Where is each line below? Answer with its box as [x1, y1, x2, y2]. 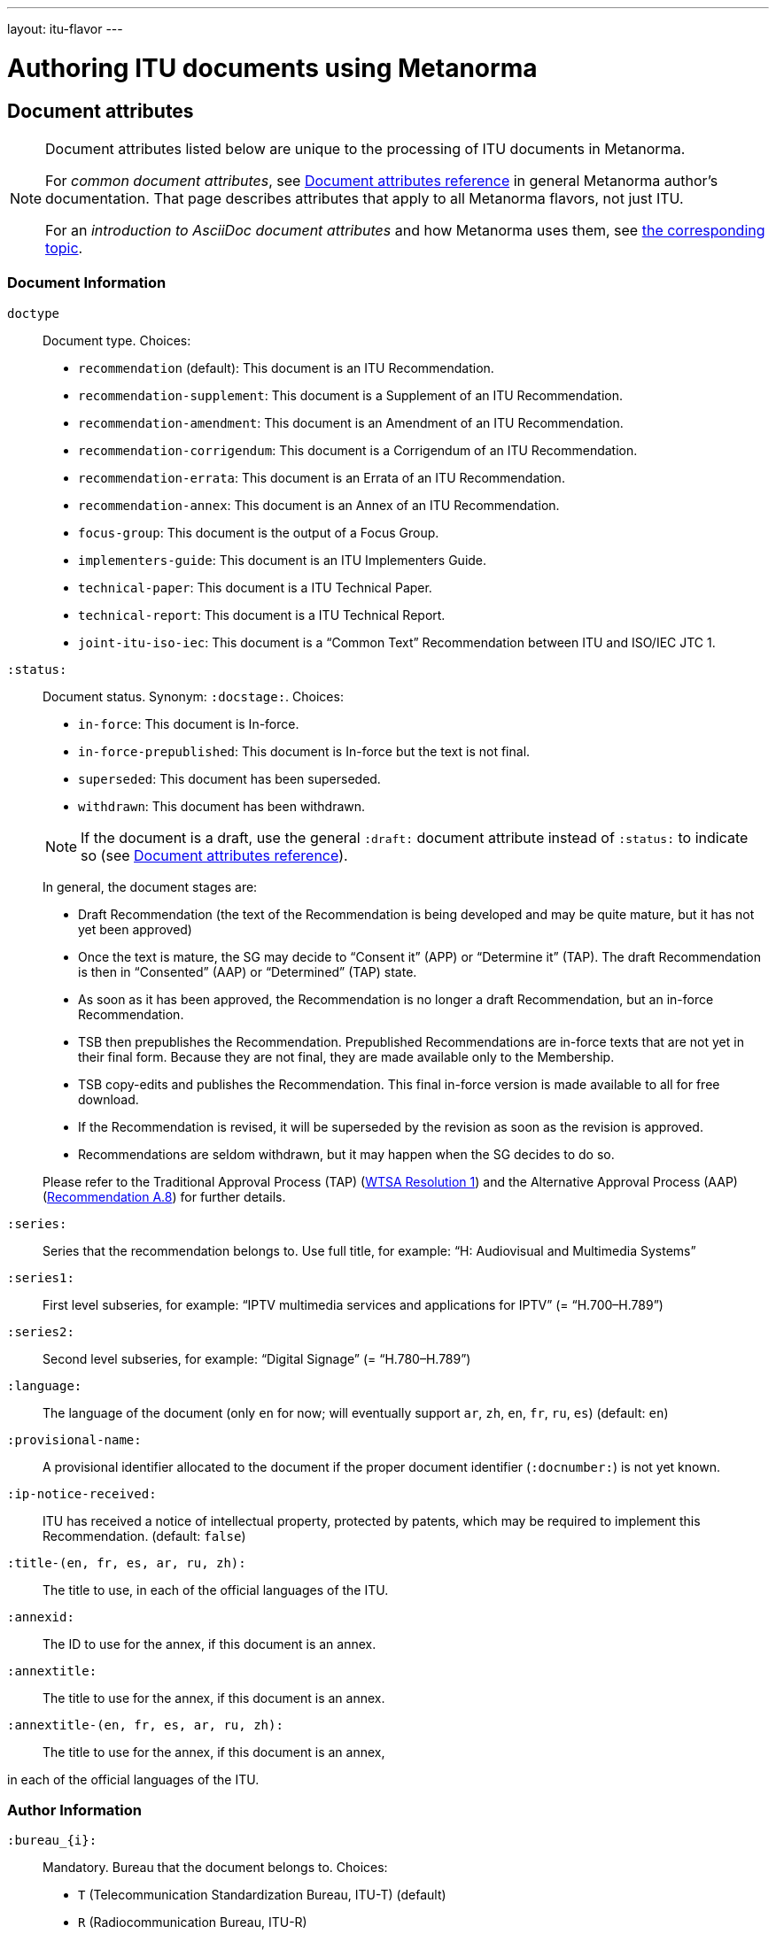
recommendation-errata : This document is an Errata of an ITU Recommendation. [78, 469, 565, 485]
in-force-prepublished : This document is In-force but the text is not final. [78, 743, 531, 759]
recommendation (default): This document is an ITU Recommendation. [78, 360, 494, 375]
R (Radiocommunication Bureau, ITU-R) [78, 1915, 307, 1930]
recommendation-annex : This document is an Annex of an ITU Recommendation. [78, 497, 560, 513]
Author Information [7, 1801, 143, 1820]
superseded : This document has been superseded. [78, 770, 381, 786]
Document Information [7, 274, 167, 292]
